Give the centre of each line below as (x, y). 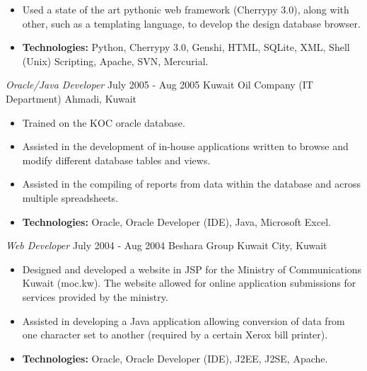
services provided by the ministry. (95, 296)
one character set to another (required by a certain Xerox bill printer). (175, 335)
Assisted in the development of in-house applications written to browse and (185, 146)
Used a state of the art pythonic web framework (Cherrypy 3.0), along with (186, 9)
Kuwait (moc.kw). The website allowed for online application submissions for (189, 283)
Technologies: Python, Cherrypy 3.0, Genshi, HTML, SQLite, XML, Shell (186, 47)
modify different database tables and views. (116, 160)
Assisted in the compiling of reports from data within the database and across (192, 184)
